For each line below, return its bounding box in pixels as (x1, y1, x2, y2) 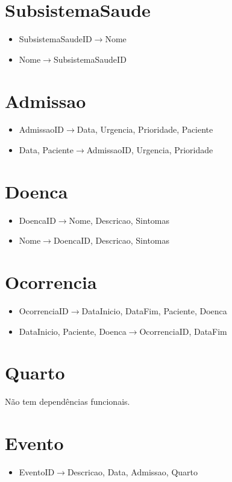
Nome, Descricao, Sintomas (69, 214, 170, 226)
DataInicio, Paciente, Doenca (19, 325, 127, 337)
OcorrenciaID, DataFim (139, 325, 227, 337)
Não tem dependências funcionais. (5, 395, 130, 408)
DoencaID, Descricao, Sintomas (53, 234, 170, 247)
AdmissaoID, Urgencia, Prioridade (86, 144, 213, 156)
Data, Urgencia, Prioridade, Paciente (77, 123, 213, 136)
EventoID (19, 466, 55, 478)
